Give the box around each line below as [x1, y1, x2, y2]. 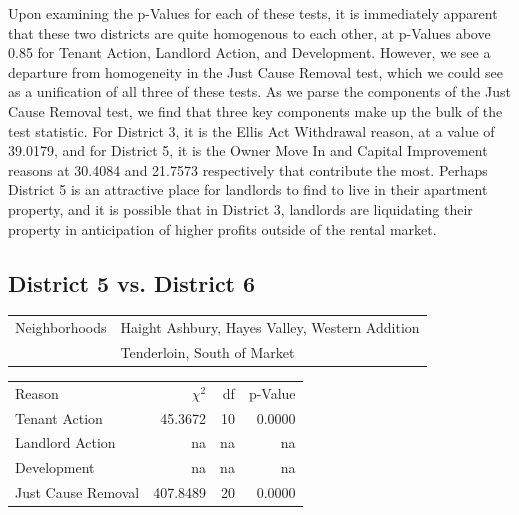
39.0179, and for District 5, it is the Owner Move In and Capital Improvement [8, 140, 488, 161]
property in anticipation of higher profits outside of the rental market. [8, 218, 437, 239]
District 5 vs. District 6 [8, 267, 256, 298]
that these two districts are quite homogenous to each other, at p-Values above [8, 22, 491, 43]
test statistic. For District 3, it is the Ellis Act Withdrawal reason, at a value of [8, 120, 495, 141]
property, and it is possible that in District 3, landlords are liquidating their [8, 198, 473, 219]
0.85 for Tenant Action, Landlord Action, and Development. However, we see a [8, 42, 491, 63]
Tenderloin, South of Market [120, 341, 295, 362]
